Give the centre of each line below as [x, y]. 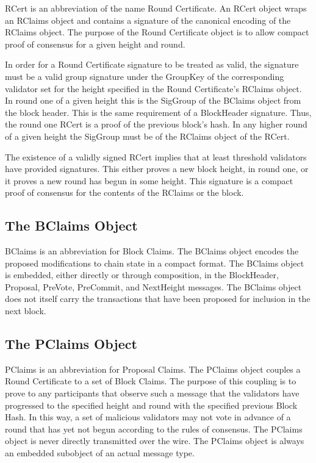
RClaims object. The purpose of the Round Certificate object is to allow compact [157, 32]
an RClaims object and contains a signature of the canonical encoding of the [148, 20]
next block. [26, 311]
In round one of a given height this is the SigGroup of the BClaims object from [153, 100]
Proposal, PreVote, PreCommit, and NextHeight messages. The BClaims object [153, 286]
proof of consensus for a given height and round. [95, 44]
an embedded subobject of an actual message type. [100, 453]
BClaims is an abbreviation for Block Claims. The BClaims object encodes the [152, 251]
